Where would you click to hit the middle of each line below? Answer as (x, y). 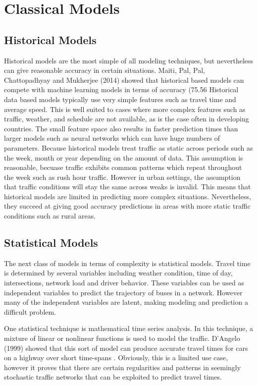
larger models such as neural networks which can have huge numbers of (112, 138)
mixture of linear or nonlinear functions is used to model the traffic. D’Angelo (122, 338)
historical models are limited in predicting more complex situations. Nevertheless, (128, 196)
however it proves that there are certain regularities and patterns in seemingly (123, 367)
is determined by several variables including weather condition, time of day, (118, 273)
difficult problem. (30, 311)
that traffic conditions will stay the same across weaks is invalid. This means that (128, 187)
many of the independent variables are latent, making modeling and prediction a (126, 302)
